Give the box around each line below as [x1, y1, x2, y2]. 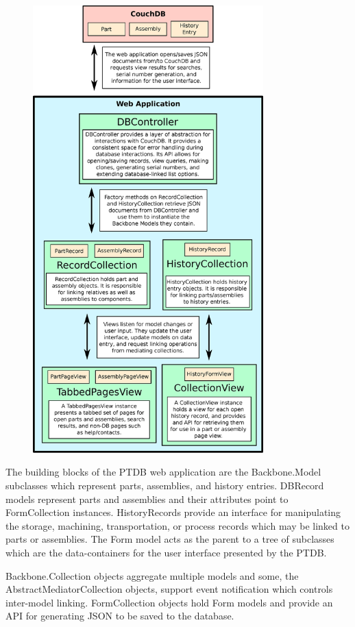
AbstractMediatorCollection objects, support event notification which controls [5, 582, 333, 596]
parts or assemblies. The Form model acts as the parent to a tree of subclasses [5, 532, 334, 546]
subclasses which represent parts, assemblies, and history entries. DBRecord [5, 478, 324, 493]
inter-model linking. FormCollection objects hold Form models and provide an [5, 595, 333, 609]
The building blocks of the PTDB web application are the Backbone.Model [5, 465, 321, 479]
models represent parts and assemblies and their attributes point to [5, 491, 289, 506]
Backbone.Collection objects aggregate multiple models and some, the [5, 568, 299, 582]
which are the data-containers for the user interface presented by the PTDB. [5, 545, 327, 560]
